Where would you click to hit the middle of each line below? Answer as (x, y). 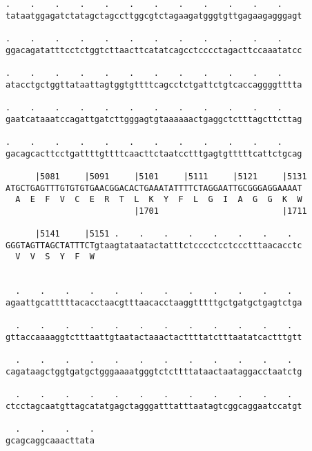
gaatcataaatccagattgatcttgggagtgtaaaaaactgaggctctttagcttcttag (154, 119)
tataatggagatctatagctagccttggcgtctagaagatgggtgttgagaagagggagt (154, 16)
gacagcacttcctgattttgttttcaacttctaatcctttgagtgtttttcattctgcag (154, 153)
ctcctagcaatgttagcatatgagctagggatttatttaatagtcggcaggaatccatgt (154, 406)
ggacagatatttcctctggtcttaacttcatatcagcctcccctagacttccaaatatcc (154, 50)
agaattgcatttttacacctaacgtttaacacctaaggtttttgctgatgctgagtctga (154, 303)
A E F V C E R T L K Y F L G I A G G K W (159, 200)
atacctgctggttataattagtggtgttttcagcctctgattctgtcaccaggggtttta (154, 84)
